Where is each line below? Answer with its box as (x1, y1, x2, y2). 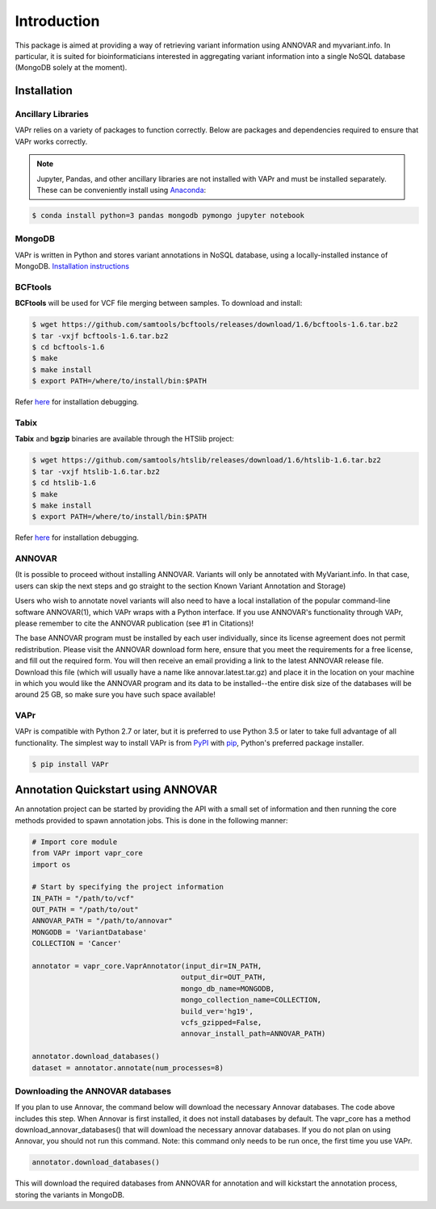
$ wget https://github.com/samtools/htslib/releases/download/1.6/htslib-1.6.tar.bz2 (31, 456, 381, 465)
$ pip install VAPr (31, 759, 109, 768)
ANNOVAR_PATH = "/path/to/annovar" (31, 916, 173, 926)
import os (31, 860, 71, 869)
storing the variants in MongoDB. (15, 1190, 125, 1199)
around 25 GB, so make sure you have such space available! (15, 690, 216, 700)
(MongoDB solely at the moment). (15, 63, 128, 73)
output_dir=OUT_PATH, (180, 973, 266, 982)
